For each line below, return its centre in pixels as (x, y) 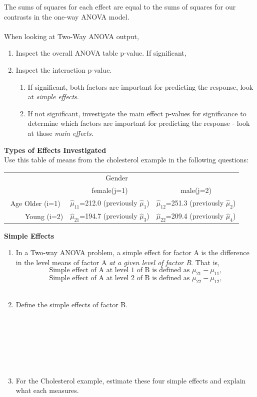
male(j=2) (196, 190)
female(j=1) (110, 190)
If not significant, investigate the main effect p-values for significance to (137, 113)
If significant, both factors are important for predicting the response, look (140, 86)
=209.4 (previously (195, 216)
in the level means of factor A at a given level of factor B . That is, (117, 262)
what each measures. (47, 390)
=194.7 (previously (108, 216)
